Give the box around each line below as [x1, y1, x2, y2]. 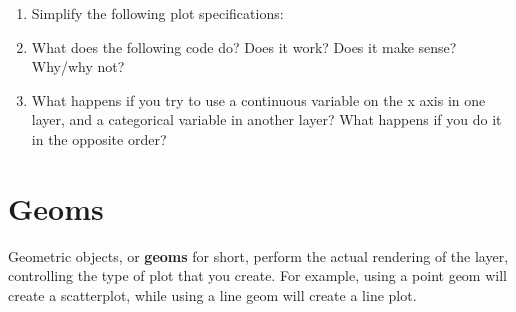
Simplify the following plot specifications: [31, 3, 284, 23]
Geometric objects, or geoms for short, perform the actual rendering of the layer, [8, 245, 509, 266]
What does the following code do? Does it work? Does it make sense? [31, 36, 457, 57]
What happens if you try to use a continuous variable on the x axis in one [31, 89, 486, 110]
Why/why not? [31, 56, 125, 77]
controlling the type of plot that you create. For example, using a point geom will [8, 265, 507, 286]
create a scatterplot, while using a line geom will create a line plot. [8, 284, 417, 305]
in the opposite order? [31, 128, 167, 149]
